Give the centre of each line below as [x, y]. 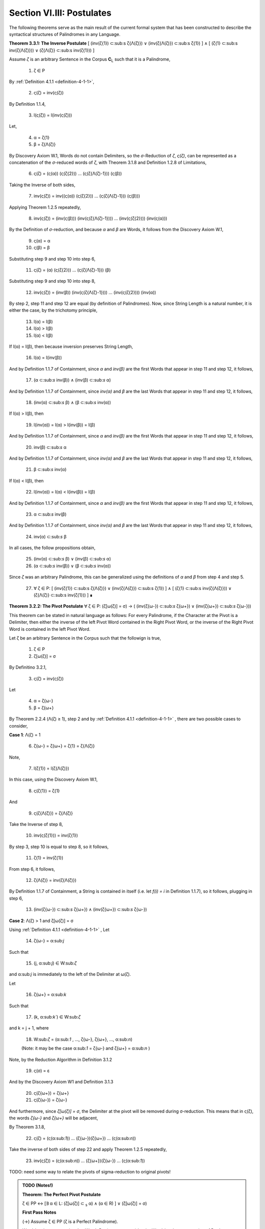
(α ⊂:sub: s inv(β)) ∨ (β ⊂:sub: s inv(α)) [72, 566]
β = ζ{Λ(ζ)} [45, 145]
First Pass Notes [39, 1212]
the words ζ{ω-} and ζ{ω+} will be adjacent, [53, 1118]
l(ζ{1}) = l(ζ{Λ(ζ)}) [52, 768]
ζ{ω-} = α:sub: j [49, 941]
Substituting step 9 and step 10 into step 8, [52, 281]
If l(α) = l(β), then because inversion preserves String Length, [71, 347]
